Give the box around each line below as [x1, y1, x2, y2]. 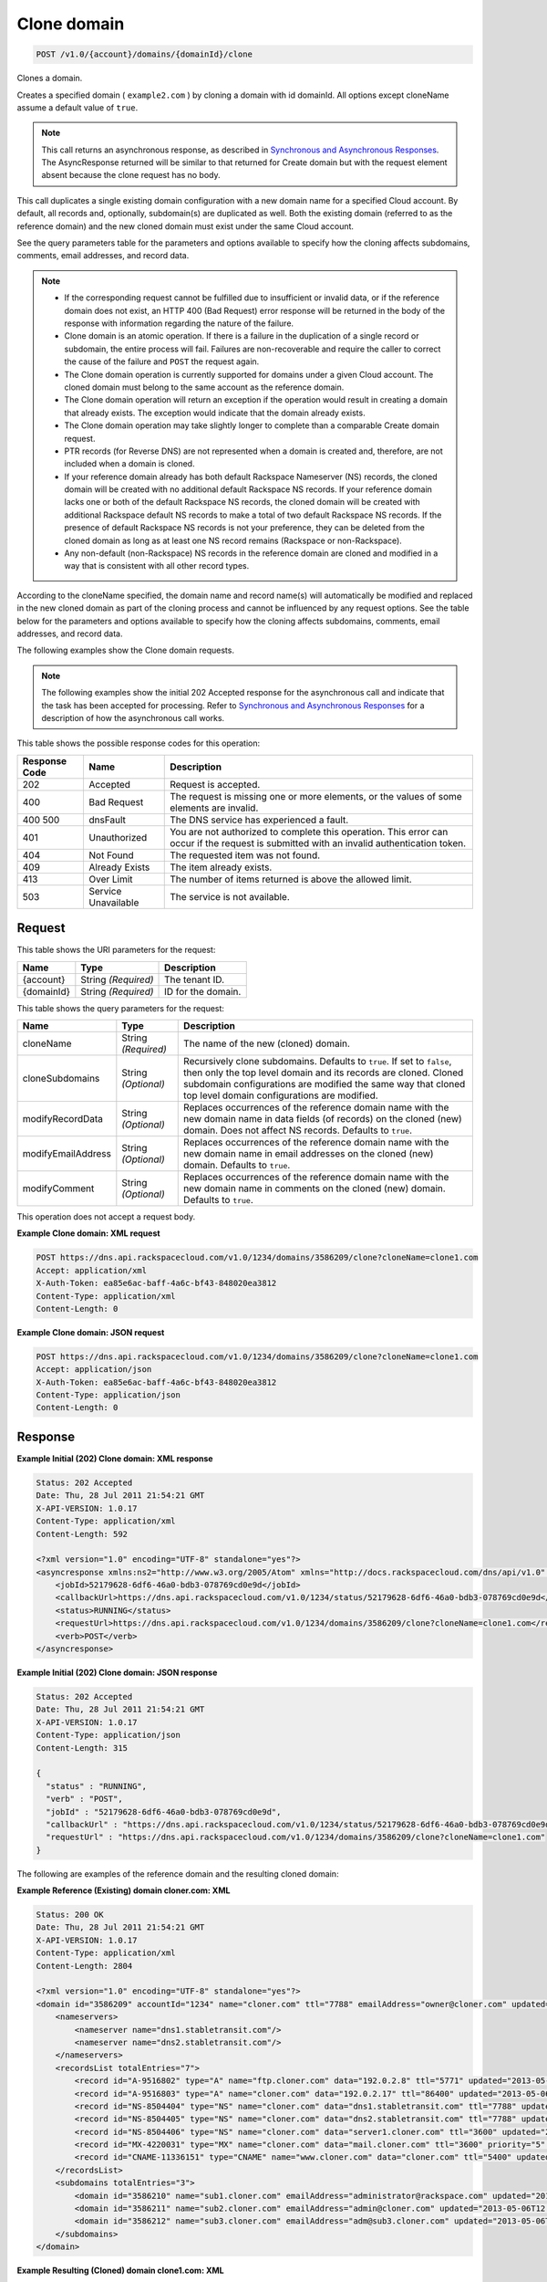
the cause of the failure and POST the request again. [64, 356, 260, 367]
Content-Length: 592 [36, 1529, 128, 1539]
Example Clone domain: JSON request [16, 1326, 165, 1337]
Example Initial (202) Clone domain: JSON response [16, 1667, 218, 1679]
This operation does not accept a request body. [16, 1211, 196, 1222]
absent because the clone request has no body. [41, 170, 221, 181]
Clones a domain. [16, 73, 83, 84]
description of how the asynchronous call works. [41, 712, 225, 723]
